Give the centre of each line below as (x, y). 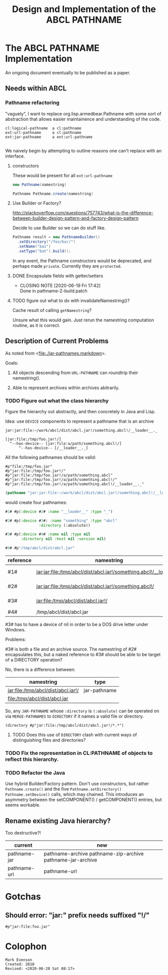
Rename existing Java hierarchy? (58, 821)
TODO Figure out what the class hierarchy (57, 401)
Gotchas (23, 897)
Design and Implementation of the (84, 9)
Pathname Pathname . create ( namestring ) (53, 194)
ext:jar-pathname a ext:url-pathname (49, 137)
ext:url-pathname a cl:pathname (43, 132)
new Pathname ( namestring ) (39, 185)
